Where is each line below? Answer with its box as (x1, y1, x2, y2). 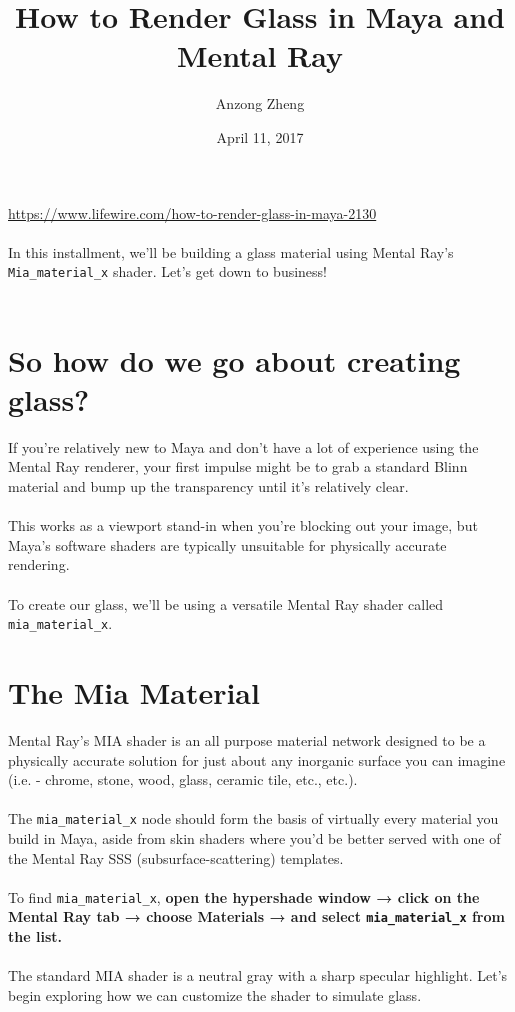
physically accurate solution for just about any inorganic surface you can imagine (8, 749, 506, 770)
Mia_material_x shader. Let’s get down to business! (8, 261, 327, 282)
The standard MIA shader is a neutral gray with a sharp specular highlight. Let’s (8, 965, 508, 986)
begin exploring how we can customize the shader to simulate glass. (8, 984, 422, 1005)
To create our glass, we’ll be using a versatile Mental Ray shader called (8, 593, 444, 614)
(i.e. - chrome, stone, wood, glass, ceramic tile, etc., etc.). (8, 769, 358, 790)
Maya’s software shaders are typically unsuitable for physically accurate (8, 534, 447, 555)
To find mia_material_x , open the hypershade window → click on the (8, 886, 480, 907)
